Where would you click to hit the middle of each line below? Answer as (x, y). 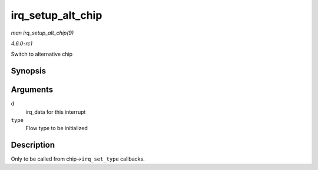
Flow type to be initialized (57, 128)
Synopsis (29, 71)
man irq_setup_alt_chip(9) (42, 33)
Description (33, 145)
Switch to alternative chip (42, 54)
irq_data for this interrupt (56, 112)
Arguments (32, 90)
